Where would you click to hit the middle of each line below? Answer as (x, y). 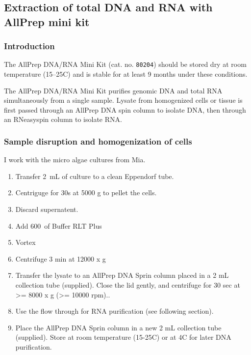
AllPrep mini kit (47, 21)
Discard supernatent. (47, 209)
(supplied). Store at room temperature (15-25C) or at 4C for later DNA (123, 337)
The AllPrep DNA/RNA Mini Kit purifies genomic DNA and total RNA (113, 90)
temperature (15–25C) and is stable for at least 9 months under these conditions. (126, 74)
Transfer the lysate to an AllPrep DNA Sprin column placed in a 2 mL (122, 275)
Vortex (25, 242)
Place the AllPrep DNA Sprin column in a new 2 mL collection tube (118, 327)
